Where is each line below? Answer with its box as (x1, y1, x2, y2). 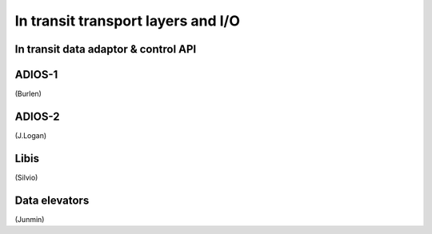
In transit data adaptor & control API (14, 42, 197, 56)
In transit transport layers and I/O (14, 12, 240, 30)
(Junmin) (14, 214, 45, 224)
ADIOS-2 (14, 109, 60, 123)
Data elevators (14, 193, 90, 207)
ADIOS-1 (14, 68, 58, 81)
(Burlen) (14, 89, 42, 99)
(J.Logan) (14, 130, 47, 140)
